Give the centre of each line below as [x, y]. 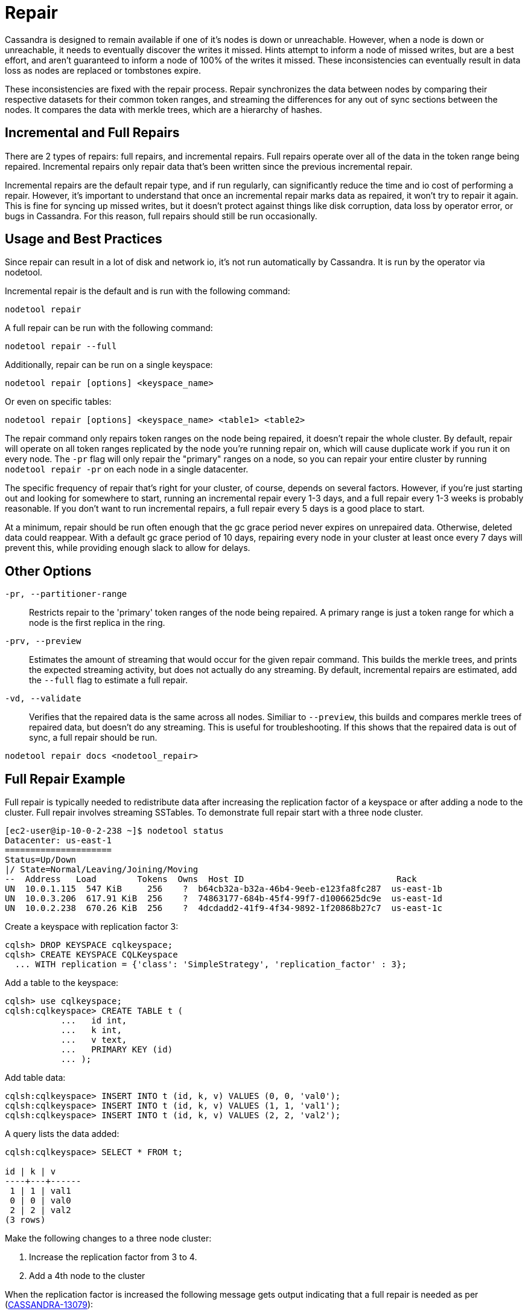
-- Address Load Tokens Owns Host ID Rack [211, 879]
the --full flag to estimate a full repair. [108, 680]
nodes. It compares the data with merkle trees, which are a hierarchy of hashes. [164, 109]
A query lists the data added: [62, 1134]
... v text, [94, 1040]
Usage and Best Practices [84, 239]
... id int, [94, 1021]
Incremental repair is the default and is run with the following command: [148, 291]
